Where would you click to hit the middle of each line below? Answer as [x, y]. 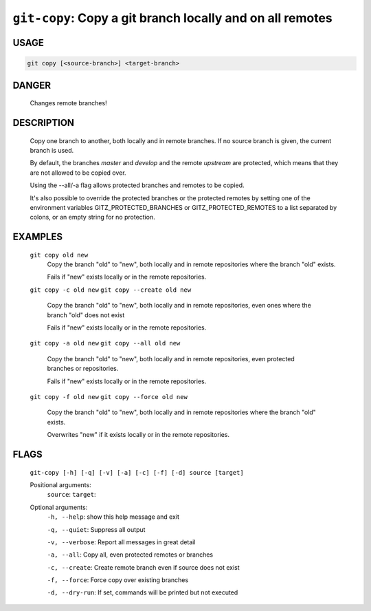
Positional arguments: [61, 484]
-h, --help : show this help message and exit [113, 517]
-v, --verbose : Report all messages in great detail [121, 542]
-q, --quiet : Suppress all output [96, 529]
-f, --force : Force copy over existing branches [118, 580]
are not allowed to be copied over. [78, 173]
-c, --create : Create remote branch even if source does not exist [143, 567]
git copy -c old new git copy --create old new [111, 290]
